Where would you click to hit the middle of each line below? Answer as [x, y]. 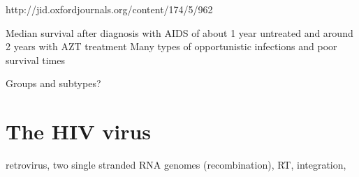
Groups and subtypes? [53, 83]
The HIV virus [79, 131]
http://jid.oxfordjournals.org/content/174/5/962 [109, 9]
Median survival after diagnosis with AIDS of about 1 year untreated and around [179, 32]
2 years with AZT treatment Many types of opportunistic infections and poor [171, 46]
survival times [35, 60]
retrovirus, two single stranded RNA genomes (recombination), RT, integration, [176, 165]
